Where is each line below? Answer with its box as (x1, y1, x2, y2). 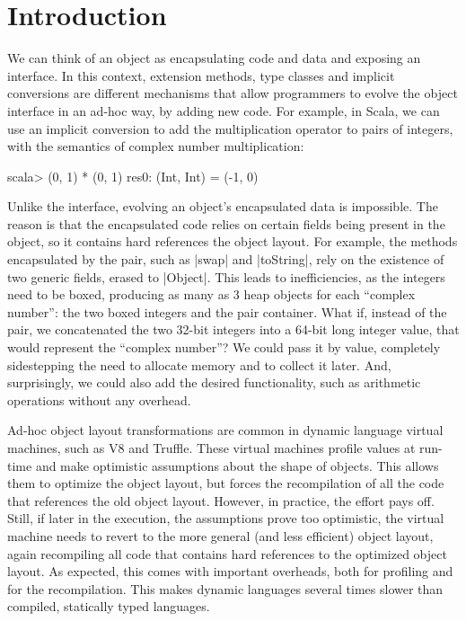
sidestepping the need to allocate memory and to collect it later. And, (7, 355, 391, 374)
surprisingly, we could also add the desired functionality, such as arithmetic (7, 373, 421, 392)
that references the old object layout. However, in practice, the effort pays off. (7, 491, 435, 510)
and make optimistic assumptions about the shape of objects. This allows (35, 456, 439, 475)
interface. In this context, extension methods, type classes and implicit (7, 66, 395, 84)
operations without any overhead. (7, 390, 191, 409)
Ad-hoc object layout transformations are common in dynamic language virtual (7, 421, 444, 439)
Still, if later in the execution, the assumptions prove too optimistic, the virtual (7, 509, 444, 528)
